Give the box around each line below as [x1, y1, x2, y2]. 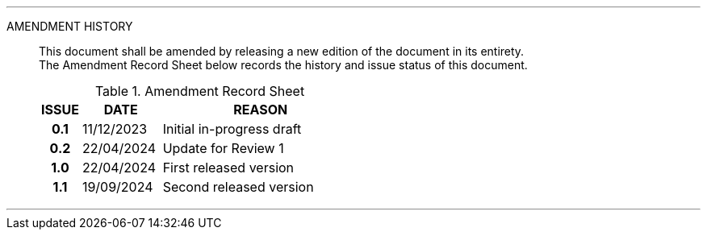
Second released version [162, 179, 314, 195]
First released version [162, 159, 295, 176]
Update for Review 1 [162, 140, 284, 156]
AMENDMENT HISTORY [6, 19, 133, 33]
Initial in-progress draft [162, 121, 302, 137]
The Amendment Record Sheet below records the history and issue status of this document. [39, 58, 528, 72]
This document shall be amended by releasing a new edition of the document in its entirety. [39, 44, 525, 58]
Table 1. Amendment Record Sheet [94, 83, 305, 99]
